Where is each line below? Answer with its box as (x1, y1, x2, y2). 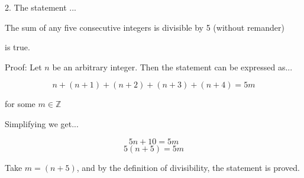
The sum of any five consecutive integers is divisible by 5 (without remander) (5, 21, 284, 33)
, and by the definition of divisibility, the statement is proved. (76, 161, 300, 173)
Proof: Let (5, 60, 42, 73)
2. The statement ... (5, 1, 77, 13)
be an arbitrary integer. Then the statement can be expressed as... (52, 60, 293, 73)
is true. (5, 41, 30, 53)
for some (5, 98, 35, 110)
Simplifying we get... (5, 117, 79, 130)
